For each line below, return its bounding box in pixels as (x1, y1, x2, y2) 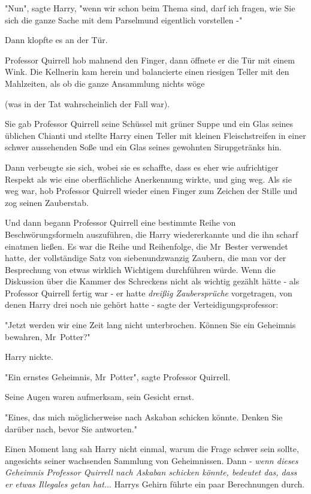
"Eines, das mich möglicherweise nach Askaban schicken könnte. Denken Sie (5, 411, 283, 423)
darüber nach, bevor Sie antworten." (5, 422, 137, 435)
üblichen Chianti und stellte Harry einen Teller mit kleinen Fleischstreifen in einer (5, 129, 306, 141)
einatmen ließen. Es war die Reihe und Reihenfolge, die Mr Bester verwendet (5, 240, 288, 252)
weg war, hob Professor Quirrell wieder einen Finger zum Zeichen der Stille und (5, 184, 298, 197)
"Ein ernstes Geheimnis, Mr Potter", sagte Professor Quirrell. (5, 370, 231, 383)
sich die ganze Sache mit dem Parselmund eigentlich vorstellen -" (5, 13, 243, 26)
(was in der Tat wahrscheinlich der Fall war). (5, 97, 170, 110)
